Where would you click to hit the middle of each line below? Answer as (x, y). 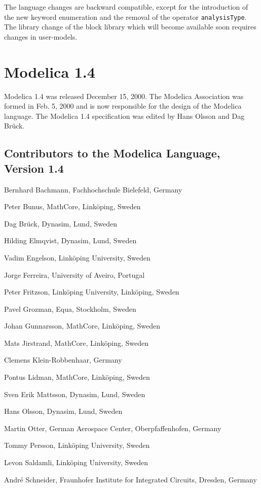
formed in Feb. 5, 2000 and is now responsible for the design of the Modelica (123, 106)
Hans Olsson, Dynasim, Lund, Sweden (63, 411)
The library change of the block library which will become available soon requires (130, 27)
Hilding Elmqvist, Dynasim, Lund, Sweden (70, 240)
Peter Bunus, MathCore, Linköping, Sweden (72, 206)
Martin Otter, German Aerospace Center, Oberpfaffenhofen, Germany (113, 428)
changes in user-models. (41, 36)
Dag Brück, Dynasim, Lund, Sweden (61, 223)
